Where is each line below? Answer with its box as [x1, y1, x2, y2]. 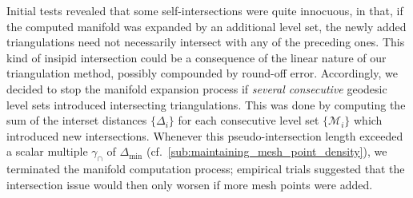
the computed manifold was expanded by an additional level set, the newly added [6, 18, 407, 34]
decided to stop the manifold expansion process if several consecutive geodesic [6, 80, 387, 97]
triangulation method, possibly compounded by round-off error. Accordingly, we [6, 65, 398, 81]
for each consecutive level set [178, 112, 319, 129]
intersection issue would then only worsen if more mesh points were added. [6, 176, 373, 192]
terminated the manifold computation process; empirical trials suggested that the [6, 160, 405, 177]
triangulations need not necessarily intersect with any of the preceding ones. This [6, 34, 405, 50]
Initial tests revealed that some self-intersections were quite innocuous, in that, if [6, 2, 403, 18]
